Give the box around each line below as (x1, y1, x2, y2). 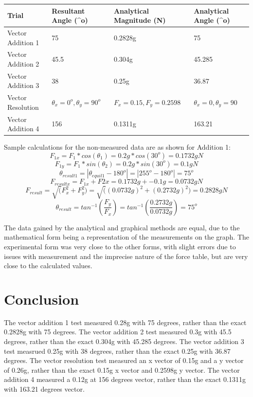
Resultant (52, 5, 85, 16)
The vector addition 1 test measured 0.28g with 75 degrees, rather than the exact (4, 317, 247, 327)
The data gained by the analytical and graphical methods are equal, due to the (4, 222, 240, 232)
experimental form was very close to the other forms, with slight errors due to (4, 241, 236, 251)
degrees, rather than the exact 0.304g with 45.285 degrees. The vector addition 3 (4, 336, 244, 346)
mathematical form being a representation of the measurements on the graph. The (4, 232, 250, 242)
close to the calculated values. (4, 260, 92, 271)
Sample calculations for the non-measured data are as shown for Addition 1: (4, 142, 231, 152)
